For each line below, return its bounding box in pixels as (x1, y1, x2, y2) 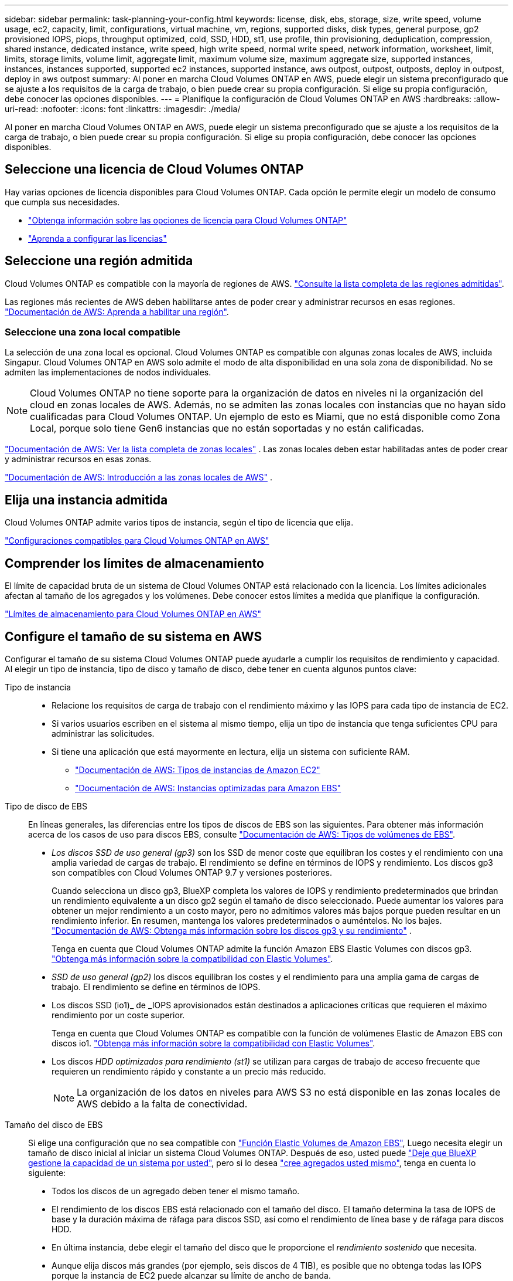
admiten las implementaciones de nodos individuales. (5, 367, 211, 378)
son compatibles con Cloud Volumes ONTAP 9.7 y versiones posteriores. (52, 867, 333, 877)
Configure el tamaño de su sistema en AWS (5, 629, 262, 644)
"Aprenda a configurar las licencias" (28, 233, 167, 243)
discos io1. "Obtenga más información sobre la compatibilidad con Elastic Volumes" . (52, 1038, 375, 1048)
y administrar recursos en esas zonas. (5, 454, 152, 465)
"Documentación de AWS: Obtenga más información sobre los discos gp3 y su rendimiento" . (52, 925, 412, 936)
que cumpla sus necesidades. (5, 196, 120, 207)
